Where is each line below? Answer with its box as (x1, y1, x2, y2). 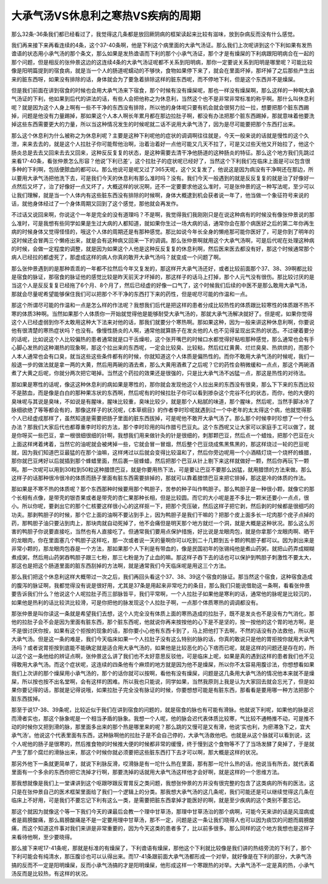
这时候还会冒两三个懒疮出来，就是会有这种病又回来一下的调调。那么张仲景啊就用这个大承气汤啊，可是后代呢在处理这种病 (11, 237, 315, 244)
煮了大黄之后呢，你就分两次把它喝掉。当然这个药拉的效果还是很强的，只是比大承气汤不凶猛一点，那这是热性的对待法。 (11, 370, 309, 377)
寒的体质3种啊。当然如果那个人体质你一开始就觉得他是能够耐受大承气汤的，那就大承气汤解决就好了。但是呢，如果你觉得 (11, 310, 313, 317)
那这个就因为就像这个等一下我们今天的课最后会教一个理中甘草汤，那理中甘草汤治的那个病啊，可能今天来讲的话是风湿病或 (11, 807, 315, 815)
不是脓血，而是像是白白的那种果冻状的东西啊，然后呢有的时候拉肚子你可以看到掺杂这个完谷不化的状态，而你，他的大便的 (11, 389, 315, 396)
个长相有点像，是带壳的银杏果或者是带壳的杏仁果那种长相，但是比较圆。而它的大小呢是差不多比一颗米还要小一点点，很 (11, 494, 309, 501)
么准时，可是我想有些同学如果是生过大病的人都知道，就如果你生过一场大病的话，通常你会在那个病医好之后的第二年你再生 (11, 219, 315, 227)
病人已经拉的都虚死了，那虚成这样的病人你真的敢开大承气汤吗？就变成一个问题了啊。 (11, 254, 224, 261)
